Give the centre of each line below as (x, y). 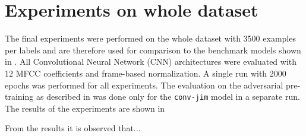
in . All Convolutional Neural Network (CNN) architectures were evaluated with (151, 61)
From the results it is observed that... (73, 128)
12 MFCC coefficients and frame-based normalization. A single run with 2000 (146, 73)
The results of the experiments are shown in (85, 108)
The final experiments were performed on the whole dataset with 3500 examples (150, 38)
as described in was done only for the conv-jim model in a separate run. (168, 97)
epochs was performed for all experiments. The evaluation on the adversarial (144, 85)
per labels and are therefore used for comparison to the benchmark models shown (153, 50)
